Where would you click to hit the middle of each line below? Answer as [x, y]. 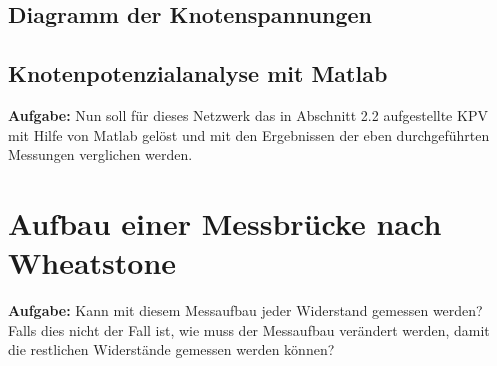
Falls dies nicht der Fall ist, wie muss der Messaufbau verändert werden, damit [249, 329]
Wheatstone [92, 262]
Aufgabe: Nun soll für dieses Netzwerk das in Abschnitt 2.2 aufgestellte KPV [248, 114]
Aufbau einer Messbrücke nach [225, 222]
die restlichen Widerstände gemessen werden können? [171, 349]
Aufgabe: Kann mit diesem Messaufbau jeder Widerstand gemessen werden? [245, 310]
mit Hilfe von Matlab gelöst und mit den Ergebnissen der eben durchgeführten [249, 134]
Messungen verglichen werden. [100, 154]
